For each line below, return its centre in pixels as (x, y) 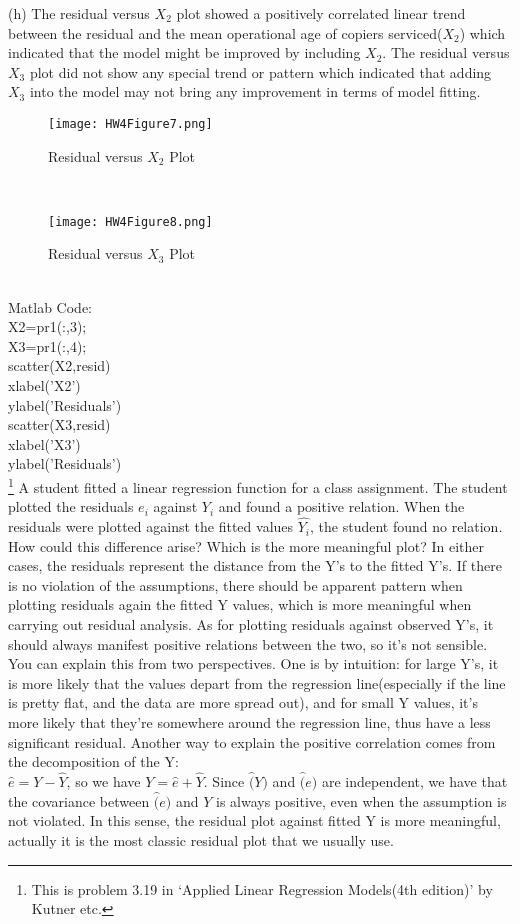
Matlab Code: (50, 306)
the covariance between (79, 800)
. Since (224, 781)
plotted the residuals (71, 506)
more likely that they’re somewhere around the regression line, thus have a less (249, 722)
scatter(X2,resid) (59, 365)
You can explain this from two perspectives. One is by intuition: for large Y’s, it (253, 663)
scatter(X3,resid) (59, 424)
